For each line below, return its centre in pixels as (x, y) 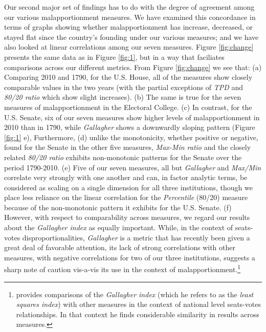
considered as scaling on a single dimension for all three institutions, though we (128, 187)
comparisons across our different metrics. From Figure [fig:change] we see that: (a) (133, 67)
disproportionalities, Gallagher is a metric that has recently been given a (136, 237)
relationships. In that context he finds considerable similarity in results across (138, 314)
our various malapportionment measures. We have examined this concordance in (130, 17)
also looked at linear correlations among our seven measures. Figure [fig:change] (129, 47)
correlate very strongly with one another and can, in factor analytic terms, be (126, 177)
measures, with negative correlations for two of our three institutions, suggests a (130, 257)
